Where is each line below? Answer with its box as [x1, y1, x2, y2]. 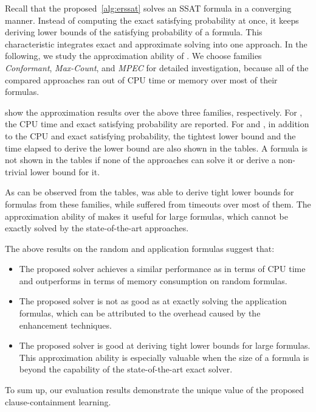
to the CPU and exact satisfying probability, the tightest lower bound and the [5, 129, 296, 142]
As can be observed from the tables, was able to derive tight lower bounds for [5, 186, 294, 198]
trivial [5, 165, 28, 178]
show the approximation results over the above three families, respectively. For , [5, 105, 303, 118]
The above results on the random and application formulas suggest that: [5, 242, 275, 254]
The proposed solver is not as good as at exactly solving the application [19, 295, 287, 307]
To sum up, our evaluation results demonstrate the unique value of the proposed [5, 383, 304, 396]
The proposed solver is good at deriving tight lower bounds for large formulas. [19, 339, 311, 352]
